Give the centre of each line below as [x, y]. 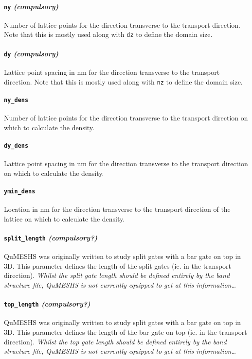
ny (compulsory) [31, 6]
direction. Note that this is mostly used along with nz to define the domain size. [123, 81]
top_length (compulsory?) [47, 304]
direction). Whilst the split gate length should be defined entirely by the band [117, 275]
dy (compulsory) [31, 53]
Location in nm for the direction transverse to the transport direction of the [117, 209]
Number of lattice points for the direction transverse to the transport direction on [126, 118]
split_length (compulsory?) [51, 237]
